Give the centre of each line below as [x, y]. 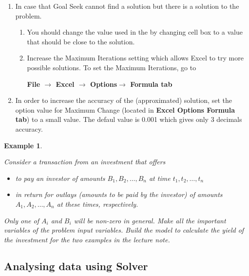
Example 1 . [23, 145]
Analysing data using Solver [76, 266]
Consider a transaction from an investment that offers [85, 162]
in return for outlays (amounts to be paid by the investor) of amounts [119, 194]
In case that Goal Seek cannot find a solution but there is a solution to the [127, 6]
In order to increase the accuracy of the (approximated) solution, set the [124, 100]
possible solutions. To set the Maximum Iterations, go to [112, 67]
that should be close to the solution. [81, 41]
